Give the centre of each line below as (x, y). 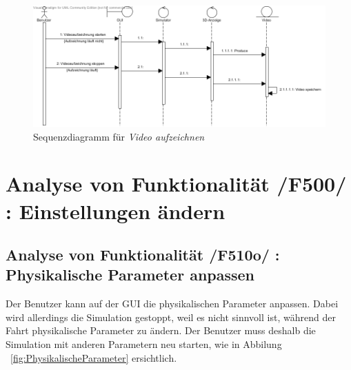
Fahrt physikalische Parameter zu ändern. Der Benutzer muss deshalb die (161, 330)
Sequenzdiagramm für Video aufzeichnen (119, 136)
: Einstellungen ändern (116, 210)
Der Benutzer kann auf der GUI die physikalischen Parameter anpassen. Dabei (172, 304)
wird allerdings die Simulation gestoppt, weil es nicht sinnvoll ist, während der (171, 317)
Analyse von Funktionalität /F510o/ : (143, 255)
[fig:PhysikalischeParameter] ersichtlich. (94, 357)
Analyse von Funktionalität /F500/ (176, 184)
